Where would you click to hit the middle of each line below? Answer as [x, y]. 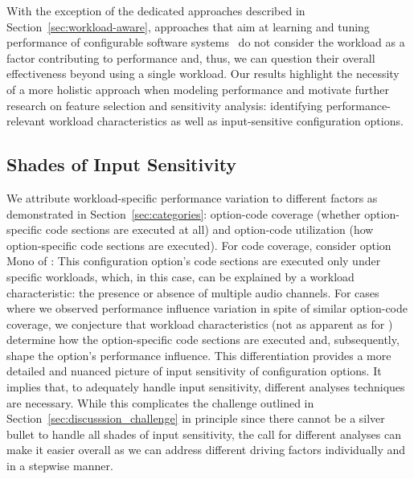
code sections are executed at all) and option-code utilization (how [209, 229]
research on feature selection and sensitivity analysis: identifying [164, 105]
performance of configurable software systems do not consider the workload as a [206, 42]
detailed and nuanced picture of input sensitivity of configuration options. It [194, 371]
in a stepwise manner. [60, 466]
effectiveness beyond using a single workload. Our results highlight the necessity [203, 74]
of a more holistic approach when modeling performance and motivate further [198, 89]
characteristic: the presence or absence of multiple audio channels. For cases [193, 292]
